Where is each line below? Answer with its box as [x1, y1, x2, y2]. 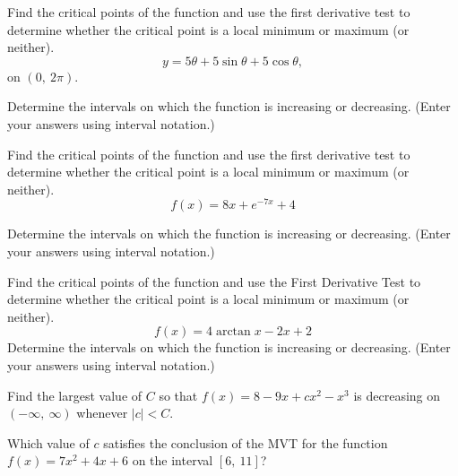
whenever [76, 403, 128, 422]
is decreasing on [353, 385, 441, 404]
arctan [215, 325, 251, 339]
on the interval [132, 451, 213, 470]
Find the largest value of [7, 385, 143, 404]
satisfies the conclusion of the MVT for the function [103, 433, 388, 452]
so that [159, 385, 198, 404]
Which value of [7, 433, 90, 452]
